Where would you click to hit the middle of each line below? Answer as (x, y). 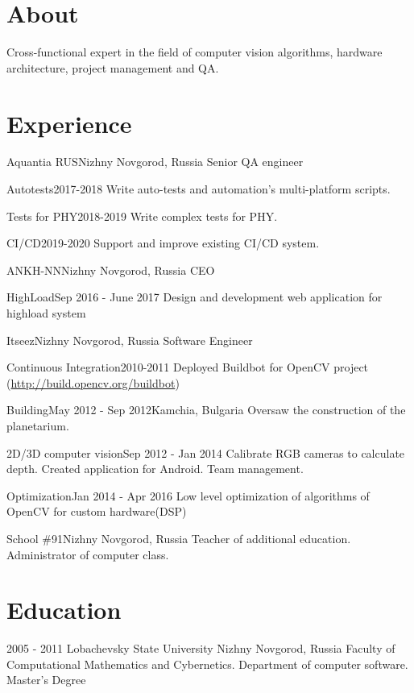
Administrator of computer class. (88, 554)
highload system (46, 313)
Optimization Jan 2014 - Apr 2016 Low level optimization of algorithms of (188, 495)
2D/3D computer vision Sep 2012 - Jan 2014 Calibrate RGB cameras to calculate (206, 452)
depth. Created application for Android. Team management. (155, 469)
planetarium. (38, 425)
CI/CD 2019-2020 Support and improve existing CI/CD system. (163, 243)
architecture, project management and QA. (113, 67)
